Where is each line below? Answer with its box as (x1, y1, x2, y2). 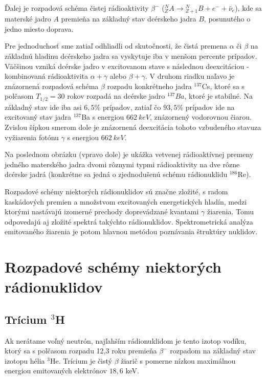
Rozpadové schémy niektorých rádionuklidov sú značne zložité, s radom (5, 186, 228, 196)
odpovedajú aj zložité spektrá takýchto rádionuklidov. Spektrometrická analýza (5, 216, 253, 227)
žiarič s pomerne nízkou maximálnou (121, 355, 236, 366)
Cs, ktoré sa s (202, 80, 245, 91)
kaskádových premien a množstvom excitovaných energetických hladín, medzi (5, 196, 247, 207)
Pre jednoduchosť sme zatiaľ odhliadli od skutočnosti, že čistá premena (5, 40, 228, 51)
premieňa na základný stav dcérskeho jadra (61, 13, 196, 24)
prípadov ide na (185, 101, 235, 112)
